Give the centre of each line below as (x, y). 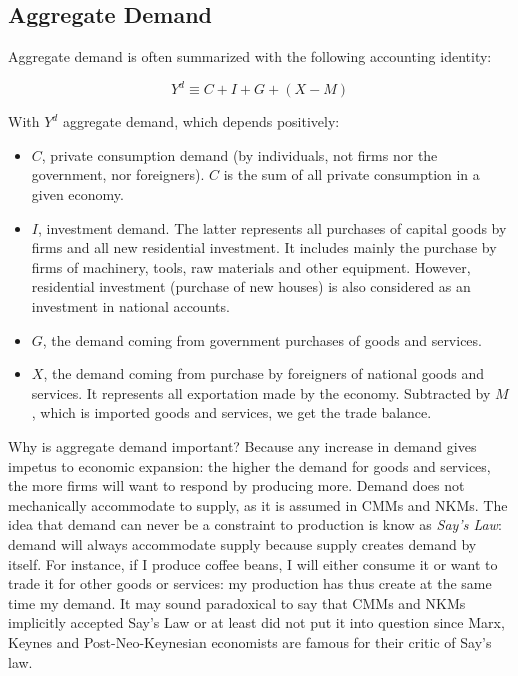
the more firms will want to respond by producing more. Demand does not (236, 485)
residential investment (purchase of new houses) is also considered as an (251, 286)
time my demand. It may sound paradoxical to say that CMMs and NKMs (237, 602)
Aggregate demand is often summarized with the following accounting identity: (250, 56)
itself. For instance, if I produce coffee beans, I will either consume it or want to (253, 563)
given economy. (77, 194)
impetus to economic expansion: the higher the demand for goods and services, (249, 465)
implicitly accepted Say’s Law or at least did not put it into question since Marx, (256, 622)
